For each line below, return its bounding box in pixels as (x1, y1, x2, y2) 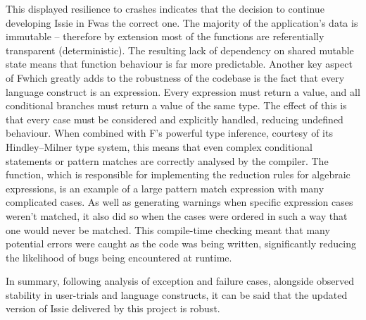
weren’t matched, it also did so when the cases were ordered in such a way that (6, 208, 348, 223)
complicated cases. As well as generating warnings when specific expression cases (6, 195, 353, 209)
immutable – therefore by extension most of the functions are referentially (6, 29, 324, 44)
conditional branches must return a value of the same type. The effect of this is (6, 98, 347, 113)
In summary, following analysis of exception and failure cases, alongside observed (6, 273, 354, 288)
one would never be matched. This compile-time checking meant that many (6, 222, 330, 237)
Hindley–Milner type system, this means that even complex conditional (6, 139, 313, 154)
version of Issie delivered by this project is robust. (6, 301, 220, 316)
